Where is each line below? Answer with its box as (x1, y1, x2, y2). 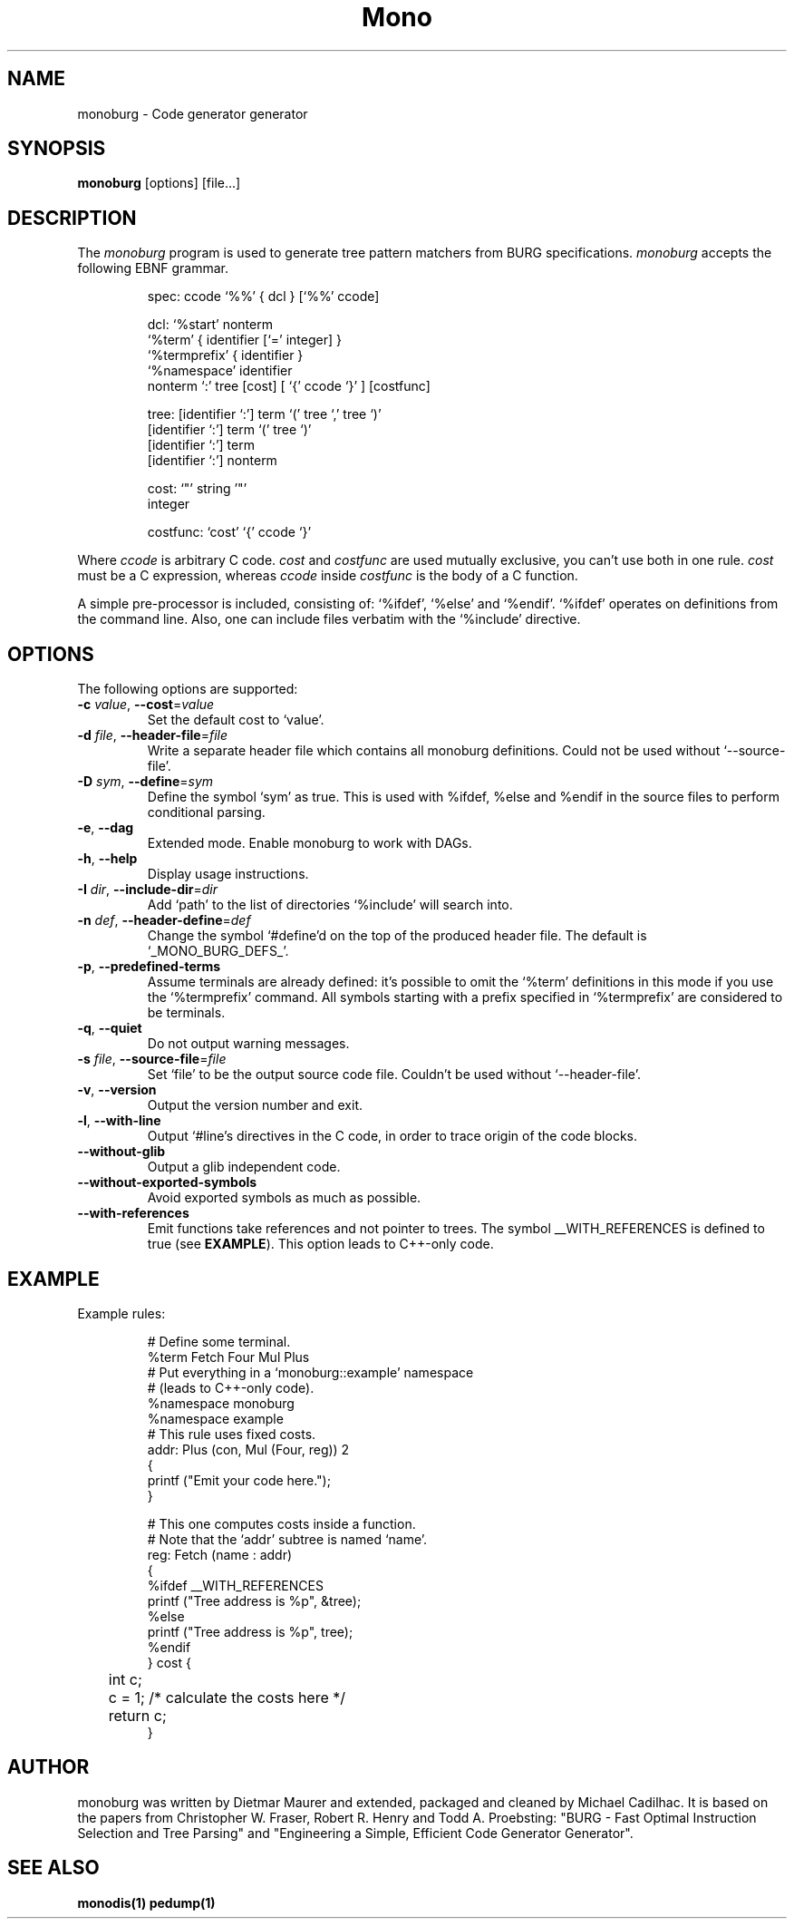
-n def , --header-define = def (77, 912, 251, 929)
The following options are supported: (77, 681, 298, 697)
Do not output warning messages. (147, 1036, 350, 1052)
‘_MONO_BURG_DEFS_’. (147, 943, 289, 959)
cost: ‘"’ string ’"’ (147, 481, 247, 497)
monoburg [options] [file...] (77, 175, 241, 191)
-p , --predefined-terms (77, 958, 221, 975)
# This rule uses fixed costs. (147, 1425, 316, 1442)
